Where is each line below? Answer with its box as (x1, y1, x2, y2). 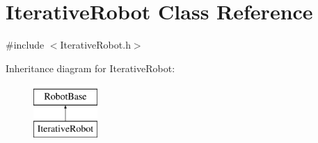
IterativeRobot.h (60, 37, 131, 52)
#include (6, 37, 45, 52)
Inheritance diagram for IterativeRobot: (6, 60, 175, 75)
